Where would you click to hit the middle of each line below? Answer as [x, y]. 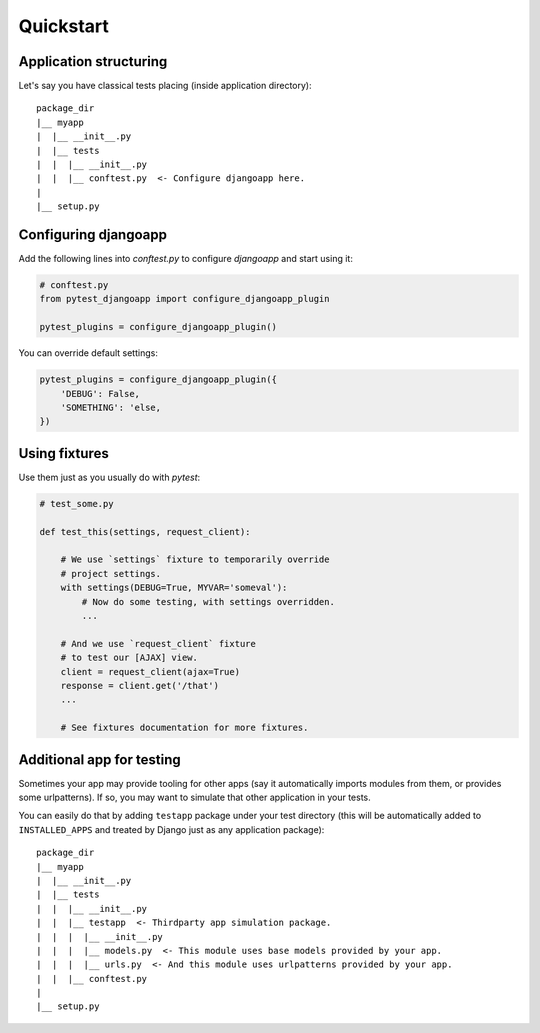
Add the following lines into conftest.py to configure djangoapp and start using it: [186, 259]
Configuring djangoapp [92, 234]
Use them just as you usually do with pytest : [109, 477]
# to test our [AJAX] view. [129, 658]
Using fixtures [63, 453]
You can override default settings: [88, 353]
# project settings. [111, 573]
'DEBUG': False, [100, 393]
